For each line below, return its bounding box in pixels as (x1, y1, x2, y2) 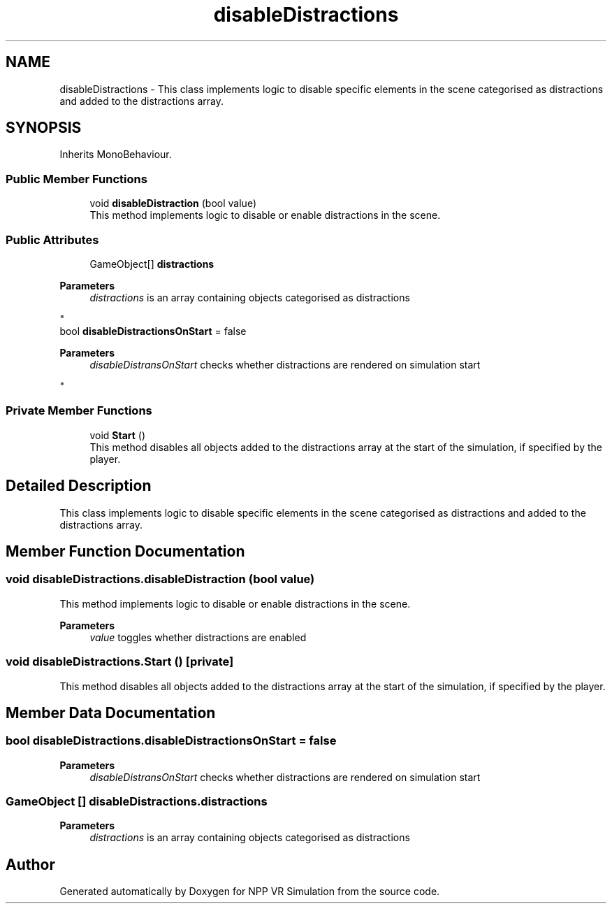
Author (6, 855, 55, 873)
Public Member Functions (6, 171, 147, 186)
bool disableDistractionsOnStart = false (59, 324, 247, 337)
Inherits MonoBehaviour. (59, 148, 172, 161)
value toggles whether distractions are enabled (89, 631, 307, 643)
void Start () (89, 429, 146, 441)
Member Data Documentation (6, 703, 216, 722)
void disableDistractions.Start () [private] (6, 654, 234, 669)
